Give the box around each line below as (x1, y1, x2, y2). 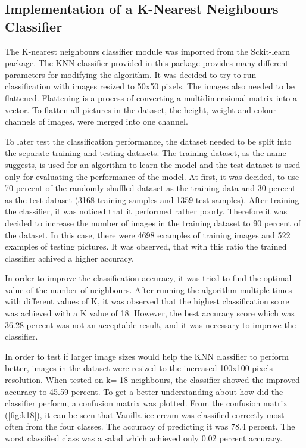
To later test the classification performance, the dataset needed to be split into (5, 135, 292, 147)
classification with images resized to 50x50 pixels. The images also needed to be (5, 80, 295, 92)
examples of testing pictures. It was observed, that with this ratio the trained (5, 240, 287, 253)
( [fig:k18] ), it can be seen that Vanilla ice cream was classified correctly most (5, 408, 285, 421)
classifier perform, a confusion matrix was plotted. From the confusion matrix (5, 397, 288, 409)
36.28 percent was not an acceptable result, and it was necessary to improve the (5, 318, 296, 331)
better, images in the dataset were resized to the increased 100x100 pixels (5, 362, 273, 374)
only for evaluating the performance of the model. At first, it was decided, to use (5, 170, 299, 182)
